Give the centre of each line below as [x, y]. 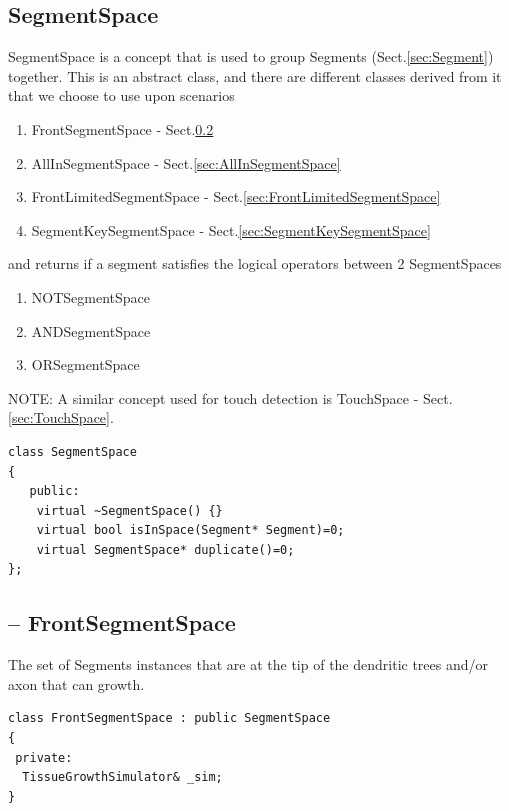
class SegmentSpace [72, 451]
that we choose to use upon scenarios [121, 95]
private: [44, 757]
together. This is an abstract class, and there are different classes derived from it [255, 75]
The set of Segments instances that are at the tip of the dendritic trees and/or [248, 664]
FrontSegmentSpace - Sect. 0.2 [122, 128]
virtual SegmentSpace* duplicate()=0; [165, 549]
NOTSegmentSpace [91, 296]
